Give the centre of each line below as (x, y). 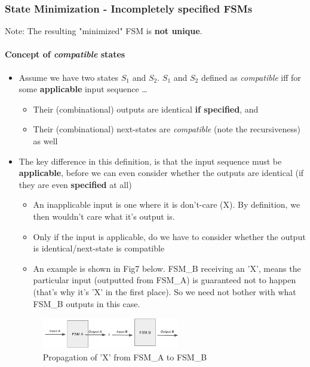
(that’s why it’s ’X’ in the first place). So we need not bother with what (165, 291)
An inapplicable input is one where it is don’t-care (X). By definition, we (167, 204)
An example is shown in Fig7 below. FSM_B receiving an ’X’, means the (167, 268)
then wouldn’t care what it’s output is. (104, 216)
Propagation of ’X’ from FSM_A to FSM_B (125, 357)
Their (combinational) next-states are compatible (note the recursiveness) (167, 129)
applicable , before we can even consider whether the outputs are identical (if (161, 173)
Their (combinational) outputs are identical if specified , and (146, 109)
